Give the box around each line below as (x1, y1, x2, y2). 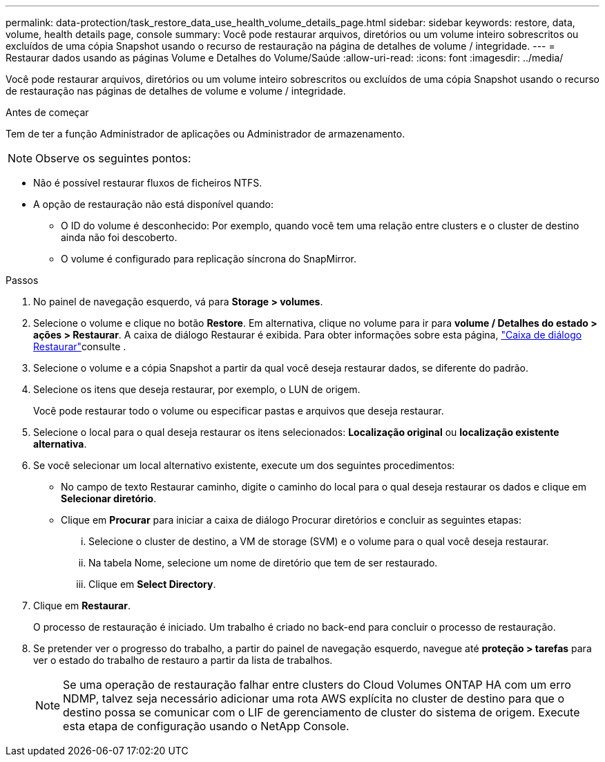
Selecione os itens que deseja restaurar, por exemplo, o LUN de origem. (33, 383, 361, 395)
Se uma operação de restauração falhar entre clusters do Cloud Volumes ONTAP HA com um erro (63, 678, 571, 692)
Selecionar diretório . (61, 493, 157, 504)
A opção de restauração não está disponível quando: (33, 198, 273, 210)
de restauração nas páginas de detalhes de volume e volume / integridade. (6, 85, 346, 97)
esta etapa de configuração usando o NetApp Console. (63, 719, 349, 733)
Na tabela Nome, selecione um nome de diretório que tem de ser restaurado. (88, 557, 438, 569)
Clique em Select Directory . (88, 578, 216, 590)
